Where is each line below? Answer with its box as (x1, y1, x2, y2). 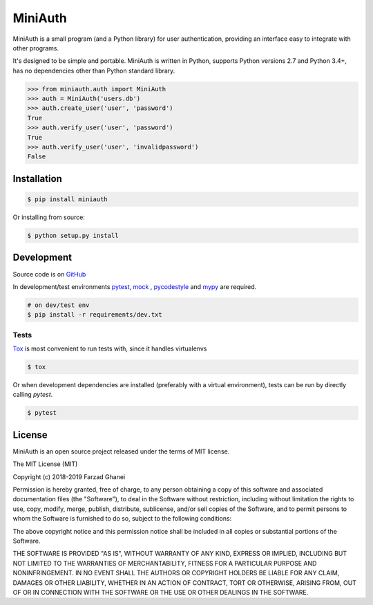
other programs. (12, 44, 59, 52)
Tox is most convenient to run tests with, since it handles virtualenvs (12, 344, 207, 353)
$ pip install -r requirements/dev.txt (27, 311, 162, 319)
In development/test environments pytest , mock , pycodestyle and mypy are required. (12, 282, 257, 290)
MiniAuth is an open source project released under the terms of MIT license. (12, 447, 230, 456)
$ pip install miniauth (27, 196, 108, 203)
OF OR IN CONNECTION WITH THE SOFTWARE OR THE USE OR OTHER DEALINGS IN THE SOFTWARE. (12, 588, 309, 596)
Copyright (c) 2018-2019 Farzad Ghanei (12, 472, 126, 481)
